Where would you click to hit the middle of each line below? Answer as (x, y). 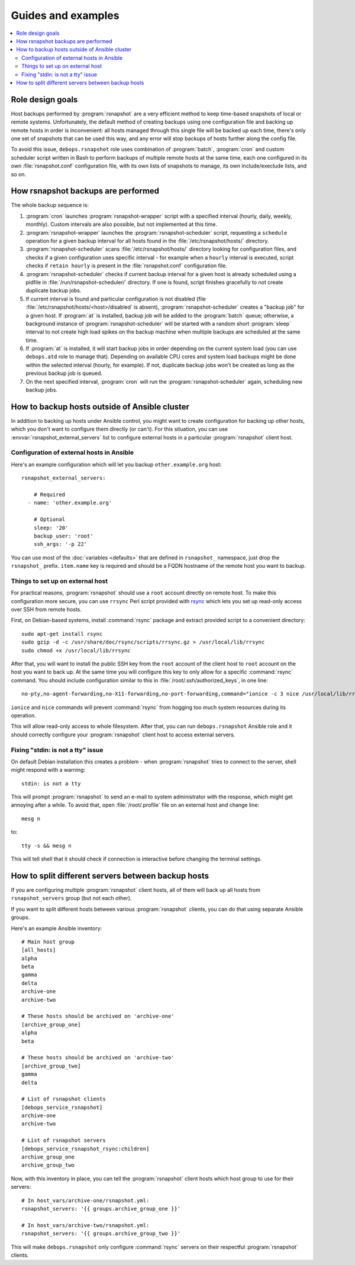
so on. (19, 174)
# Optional (49, 520)
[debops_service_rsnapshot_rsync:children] (85, 1148)
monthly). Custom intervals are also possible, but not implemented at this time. (121, 224)
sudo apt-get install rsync (62, 634)
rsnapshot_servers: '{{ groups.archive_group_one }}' (101, 1209)
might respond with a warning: (48, 770)
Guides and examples (65, 15)
